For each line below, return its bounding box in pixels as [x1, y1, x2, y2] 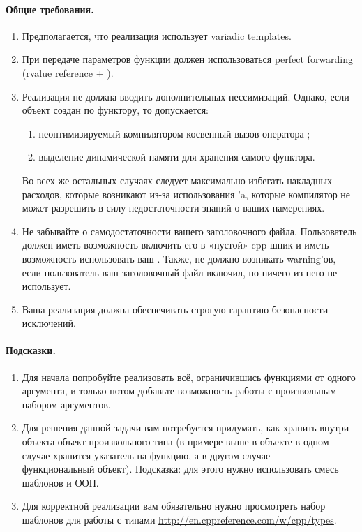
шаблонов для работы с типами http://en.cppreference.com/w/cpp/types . [22, 512, 337, 527]
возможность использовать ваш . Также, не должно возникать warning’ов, [22, 251, 336, 265]
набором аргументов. [22, 397, 111, 411]
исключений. [22, 316, 76, 330]
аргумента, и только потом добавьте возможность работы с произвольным [22, 383, 337, 398]
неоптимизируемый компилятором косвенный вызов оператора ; [38, 126, 310, 140]
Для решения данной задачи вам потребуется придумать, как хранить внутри [22, 420, 349, 435]
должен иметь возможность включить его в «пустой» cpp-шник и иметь [22, 237, 329, 252]
